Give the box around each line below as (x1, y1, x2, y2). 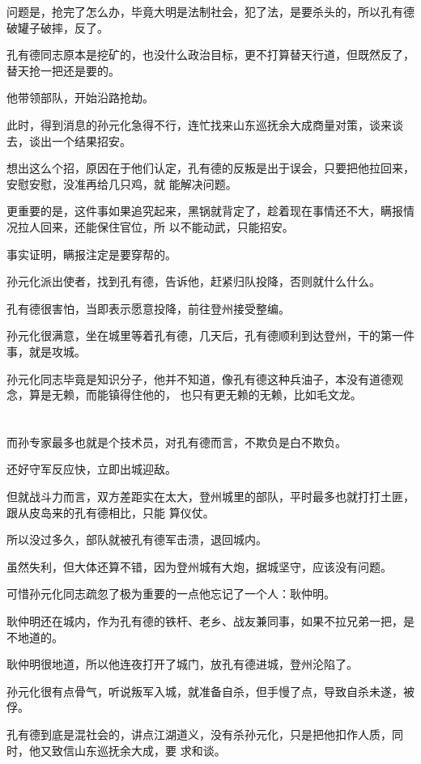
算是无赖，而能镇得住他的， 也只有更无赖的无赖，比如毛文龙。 (28, 386, 362, 403)
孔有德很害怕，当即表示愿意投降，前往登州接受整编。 (6, 299, 290, 316)
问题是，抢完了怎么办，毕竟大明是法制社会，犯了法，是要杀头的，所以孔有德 (6, 3, 415, 19)
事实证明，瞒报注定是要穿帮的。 (6, 245, 176, 262)
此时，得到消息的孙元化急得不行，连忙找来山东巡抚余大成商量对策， (6, 116, 369, 133)
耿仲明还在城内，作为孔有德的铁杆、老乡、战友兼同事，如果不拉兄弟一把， (6, 613, 403, 630)
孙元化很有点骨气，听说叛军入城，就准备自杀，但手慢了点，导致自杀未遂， (6, 682, 403, 699)
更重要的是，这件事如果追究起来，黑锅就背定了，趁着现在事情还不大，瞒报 (6, 202, 403, 219)
